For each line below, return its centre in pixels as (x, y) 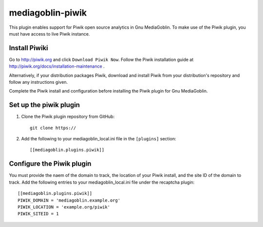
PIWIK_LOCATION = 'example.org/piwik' (64, 207)
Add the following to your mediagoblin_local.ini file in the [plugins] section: (99, 139)
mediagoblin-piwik (48, 13)
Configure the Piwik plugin (50, 164)
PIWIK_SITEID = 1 (38, 214)
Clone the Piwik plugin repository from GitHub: (68, 116)
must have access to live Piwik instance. (49, 34)
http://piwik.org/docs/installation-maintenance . (57, 66)
